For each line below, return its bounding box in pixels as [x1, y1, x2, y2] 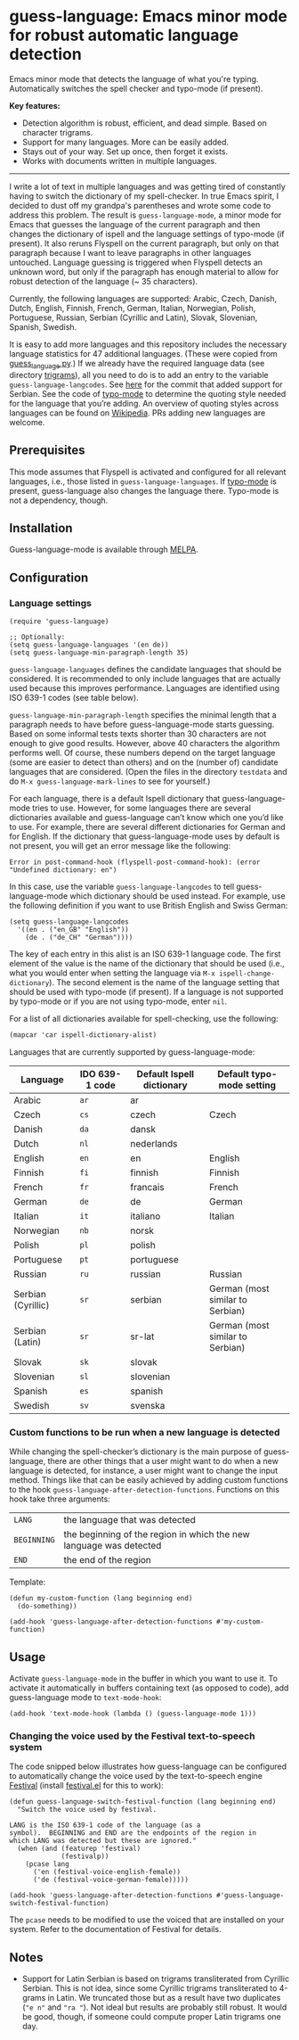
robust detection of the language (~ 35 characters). [9, 276, 198, 286]
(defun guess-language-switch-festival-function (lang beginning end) [9, 1797, 277, 1806]
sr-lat [130, 1330, 155, 1343]
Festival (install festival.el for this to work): [9, 1781, 165, 1791]
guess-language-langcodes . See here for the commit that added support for [9, 379, 283, 390]
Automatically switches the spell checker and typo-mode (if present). [9, 83, 263, 94]
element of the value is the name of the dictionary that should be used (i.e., [9, 958, 285, 969]
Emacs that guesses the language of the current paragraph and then [9, 218, 261, 229]
